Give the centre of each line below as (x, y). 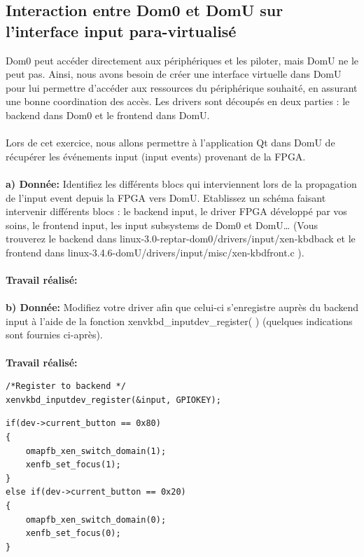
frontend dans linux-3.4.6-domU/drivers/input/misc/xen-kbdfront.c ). (155, 252)
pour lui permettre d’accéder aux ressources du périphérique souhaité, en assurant (182, 87)
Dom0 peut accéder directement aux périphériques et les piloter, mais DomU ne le (182, 60)
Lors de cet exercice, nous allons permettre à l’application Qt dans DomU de (170, 143)
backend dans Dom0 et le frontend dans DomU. (108, 115)
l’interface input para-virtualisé (121, 30)
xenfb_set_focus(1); (73, 465)
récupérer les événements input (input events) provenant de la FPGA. (156, 156)
